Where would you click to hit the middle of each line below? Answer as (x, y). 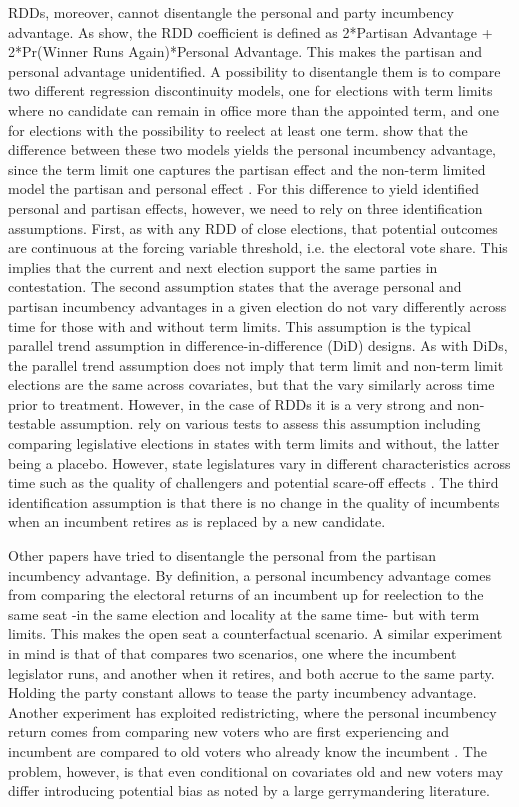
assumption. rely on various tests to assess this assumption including (270, 423)
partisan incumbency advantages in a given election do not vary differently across (257, 305)
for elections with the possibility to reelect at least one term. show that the (238, 129)
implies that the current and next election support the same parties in (223, 266)
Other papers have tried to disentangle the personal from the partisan (222, 555)
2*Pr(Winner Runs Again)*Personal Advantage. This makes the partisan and (245, 51)
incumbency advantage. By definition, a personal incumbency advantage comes (249, 574)
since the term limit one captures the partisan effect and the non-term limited (247, 168)
